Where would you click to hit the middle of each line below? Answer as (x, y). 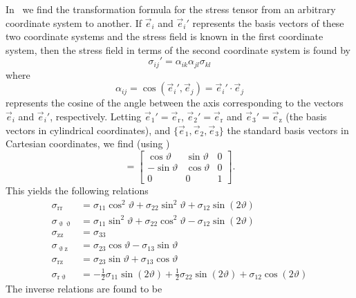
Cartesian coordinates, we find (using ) (88, 143)
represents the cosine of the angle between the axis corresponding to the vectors (175, 103)
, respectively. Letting (96, 117)
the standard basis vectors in (288, 130)
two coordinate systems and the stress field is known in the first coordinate (165, 36)
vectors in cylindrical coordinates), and (88, 130)
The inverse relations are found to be (84, 289)
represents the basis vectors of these (268, 22)
